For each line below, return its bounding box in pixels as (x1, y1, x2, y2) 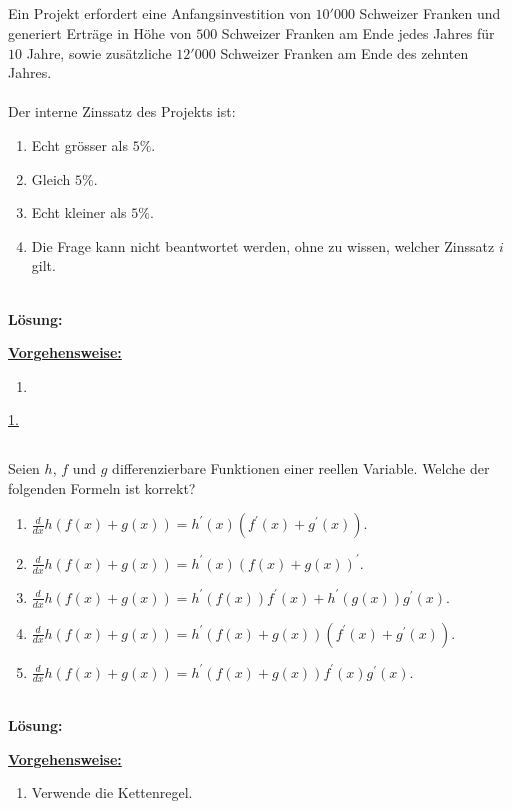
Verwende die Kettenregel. (31, 782, 193, 803)
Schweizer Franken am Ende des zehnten (220, 42, 469, 63)
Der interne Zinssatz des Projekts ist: (8, 101, 236, 122)
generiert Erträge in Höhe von (8, 22, 192, 43)
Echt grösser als (31, 134, 128, 155)
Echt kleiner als (31, 202, 127, 223)
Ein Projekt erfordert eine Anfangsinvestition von (8, 3, 311, 24)
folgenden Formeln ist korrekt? (8, 477, 196, 498)
